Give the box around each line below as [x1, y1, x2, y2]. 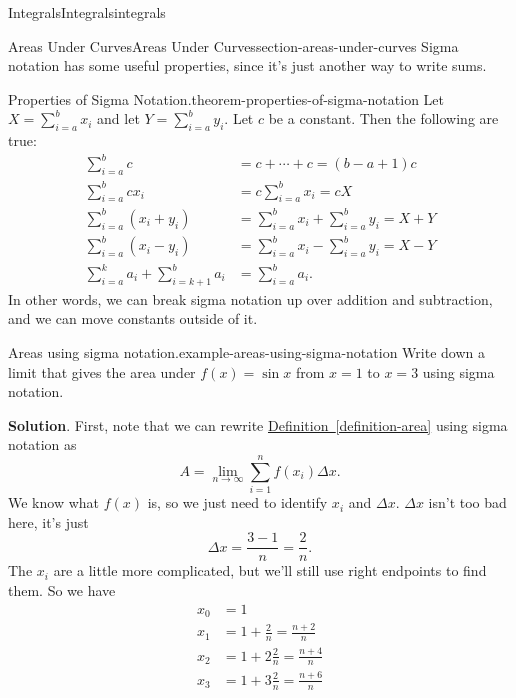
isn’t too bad [428, 492, 507, 513]
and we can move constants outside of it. [8, 308, 258, 329]
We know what [8, 492, 99, 513]
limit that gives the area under [8, 361, 196, 382]
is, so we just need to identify [147, 492, 328, 513]
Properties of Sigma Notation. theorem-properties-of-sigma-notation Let [8, 88, 445, 109]
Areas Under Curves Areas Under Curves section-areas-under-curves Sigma [8, 35, 459, 56]
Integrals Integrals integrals [8, 2, 166, 22]
